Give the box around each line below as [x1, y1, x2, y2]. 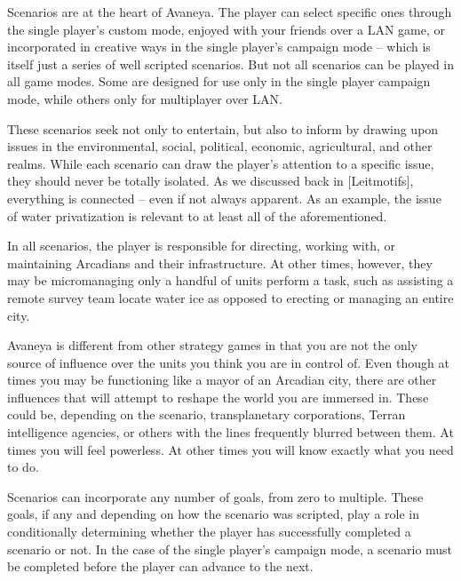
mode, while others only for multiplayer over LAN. [7, 89, 282, 107]
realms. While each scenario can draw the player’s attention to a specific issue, [7, 154, 434, 172]
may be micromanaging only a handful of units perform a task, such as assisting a [7, 271, 454, 290]
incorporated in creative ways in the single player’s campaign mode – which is [7, 37, 431, 56]
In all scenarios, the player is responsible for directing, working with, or [7, 236, 396, 255]
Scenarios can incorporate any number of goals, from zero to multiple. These [7, 487, 424, 505]
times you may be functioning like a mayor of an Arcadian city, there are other [7, 370, 437, 389]
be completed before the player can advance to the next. [7, 557, 314, 576]
